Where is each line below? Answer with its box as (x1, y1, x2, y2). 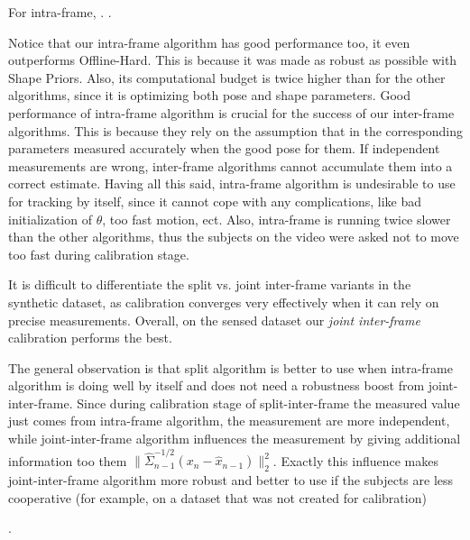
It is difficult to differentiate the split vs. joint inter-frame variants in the (8, 275, 411, 294)
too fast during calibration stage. (8, 244, 189, 263)
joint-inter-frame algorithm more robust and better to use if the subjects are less (8, 471, 454, 490)
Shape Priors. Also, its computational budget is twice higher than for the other (8, 68, 446, 87)
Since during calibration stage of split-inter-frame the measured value (77, 393, 460, 412)
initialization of (8, 209, 92, 228)
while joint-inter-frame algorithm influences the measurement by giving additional (8, 429, 461, 448)
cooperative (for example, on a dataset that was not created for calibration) (8, 488, 427, 507)
